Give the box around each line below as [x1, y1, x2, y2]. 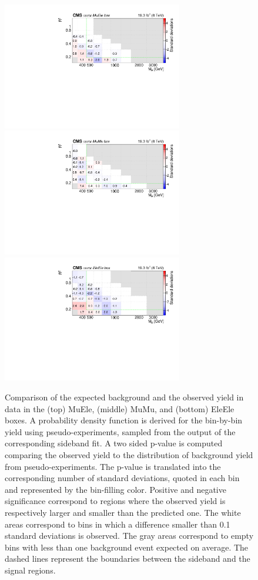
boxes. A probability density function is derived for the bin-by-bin [5, 414, 243, 426]
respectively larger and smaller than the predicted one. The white [5, 506, 241, 518]
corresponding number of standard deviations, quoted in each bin [5, 472, 240, 484]
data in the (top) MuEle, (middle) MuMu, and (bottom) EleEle [5, 402, 234, 415]
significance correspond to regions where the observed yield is [5, 495, 226, 507]
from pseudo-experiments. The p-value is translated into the [5, 460, 221, 472]
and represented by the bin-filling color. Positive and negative [5, 483, 226, 495]
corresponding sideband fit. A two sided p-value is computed [5, 437, 223, 449]
